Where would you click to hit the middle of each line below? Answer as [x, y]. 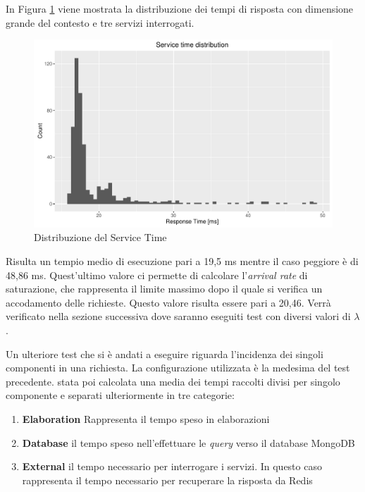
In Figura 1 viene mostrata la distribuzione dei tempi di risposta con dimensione [180, 8]
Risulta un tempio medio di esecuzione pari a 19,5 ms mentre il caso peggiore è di [182, 261]
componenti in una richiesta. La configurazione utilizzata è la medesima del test [178, 368]
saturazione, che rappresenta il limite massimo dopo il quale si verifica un [164, 289]
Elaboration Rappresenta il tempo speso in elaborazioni [146, 418]
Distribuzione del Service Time [100, 237]
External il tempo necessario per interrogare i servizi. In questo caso [172, 466]
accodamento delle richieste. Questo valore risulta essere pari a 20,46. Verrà [168, 302]
